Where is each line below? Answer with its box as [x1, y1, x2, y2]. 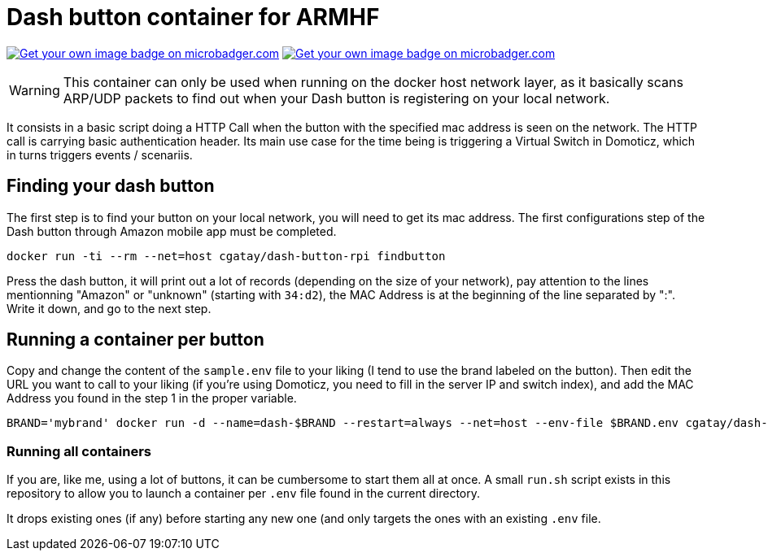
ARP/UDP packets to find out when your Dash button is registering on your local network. [63, 89, 610, 107]
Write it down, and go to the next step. [7, 301, 212, 315]
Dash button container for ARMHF [7, 3, 380, 31]
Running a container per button [7, 329, 264, 350]
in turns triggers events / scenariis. [7, 147, 193, 162]
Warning [9, 81, 60, 98]
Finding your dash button [7, 176, 215, 197]
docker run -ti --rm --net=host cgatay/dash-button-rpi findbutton [7, 249, 446, 263]
